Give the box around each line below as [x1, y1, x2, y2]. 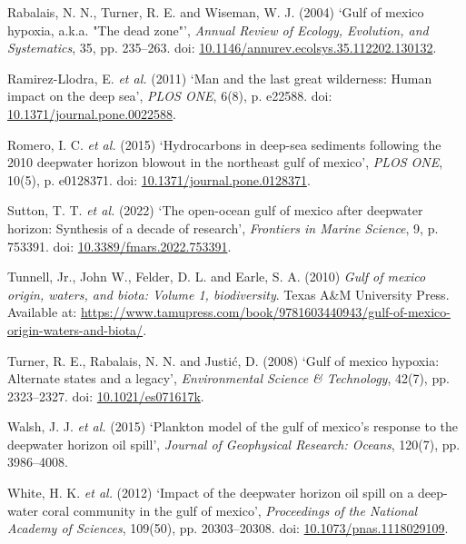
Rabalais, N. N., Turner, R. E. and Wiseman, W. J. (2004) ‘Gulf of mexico [7, 3, 424, 21]
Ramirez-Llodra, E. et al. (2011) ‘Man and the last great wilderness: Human [7, 68, 432, 87]
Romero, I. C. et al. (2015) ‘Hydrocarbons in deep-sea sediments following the [7, 134, 441, 153]
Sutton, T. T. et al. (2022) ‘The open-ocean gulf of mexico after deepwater [7, 201, 423, 220]
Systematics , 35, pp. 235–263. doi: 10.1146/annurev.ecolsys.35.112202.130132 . [7, 38, 437, 57]
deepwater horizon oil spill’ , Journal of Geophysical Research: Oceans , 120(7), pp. [7, 434, 461, 453]
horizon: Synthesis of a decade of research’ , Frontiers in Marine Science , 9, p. [7, 218, 439, 237]
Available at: [7, 302, 77, 321]
